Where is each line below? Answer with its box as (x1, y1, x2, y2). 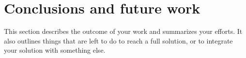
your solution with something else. (4, 45, 106, 55)
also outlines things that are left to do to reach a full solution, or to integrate (4, 35, 233, 45)
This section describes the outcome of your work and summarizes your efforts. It (4, 26, 243, 36)
